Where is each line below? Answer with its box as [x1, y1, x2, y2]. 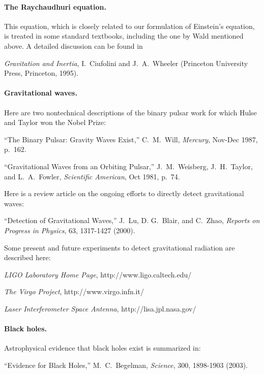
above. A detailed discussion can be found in [4, 40, 143, 51]
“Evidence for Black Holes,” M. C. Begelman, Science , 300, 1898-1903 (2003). [4, 359, 248, 370]
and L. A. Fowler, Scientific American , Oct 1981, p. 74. [4, 171, 180, 181]
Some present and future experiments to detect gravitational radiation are [4, 242, 235, 253]
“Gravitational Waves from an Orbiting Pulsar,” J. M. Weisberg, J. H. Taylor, [4, 161, 253, 171]
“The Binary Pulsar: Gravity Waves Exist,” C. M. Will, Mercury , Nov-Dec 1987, [4, 134, 258, 144]
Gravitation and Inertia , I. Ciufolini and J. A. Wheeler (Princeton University [4, 57, 248, 68]
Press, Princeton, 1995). [4, 68, 79, 78]
